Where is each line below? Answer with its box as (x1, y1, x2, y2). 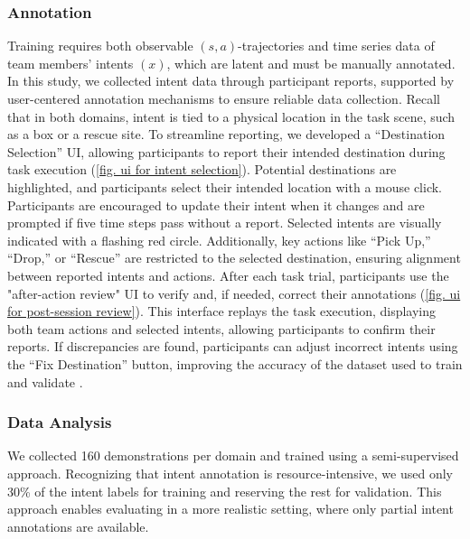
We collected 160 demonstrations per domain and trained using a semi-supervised (7, 446, 459, 465)
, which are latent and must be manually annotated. (166, 53, 456, 72)
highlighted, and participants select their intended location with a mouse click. (7, 177, 442, 196)
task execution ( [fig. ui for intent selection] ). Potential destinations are (7, 160, 397, 179)
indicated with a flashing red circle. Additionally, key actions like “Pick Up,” (7, 230, 431, 249)
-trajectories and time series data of (238, 36, 435, 55)
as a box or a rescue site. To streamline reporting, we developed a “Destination (7, 125, 446, 144)
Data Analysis (7, 411, 112, 433)
